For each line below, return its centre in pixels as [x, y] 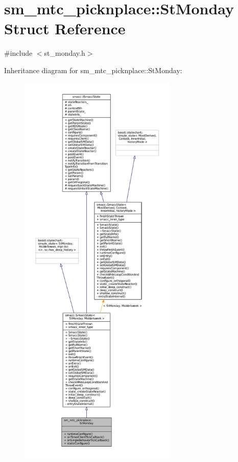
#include [18, 53]
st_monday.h [65, 53]
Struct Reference [65, 28]
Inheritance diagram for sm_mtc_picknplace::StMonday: [93, 70]
